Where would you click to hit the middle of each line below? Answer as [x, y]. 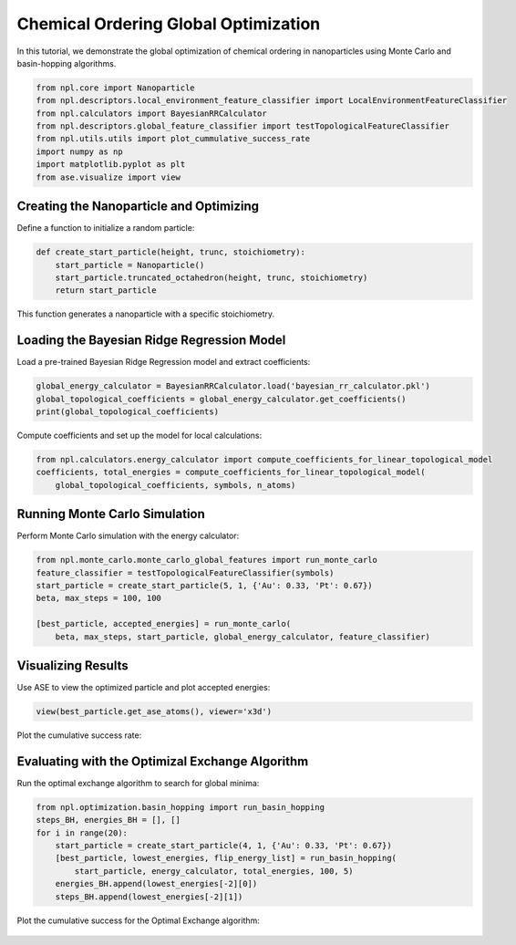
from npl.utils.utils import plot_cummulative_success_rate [173, 139]
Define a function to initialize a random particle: [106, 228]
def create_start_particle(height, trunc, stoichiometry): [170, 252]
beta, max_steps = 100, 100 [98, 598]
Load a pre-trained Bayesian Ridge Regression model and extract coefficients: [164, 362]
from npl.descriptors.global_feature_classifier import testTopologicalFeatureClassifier [243, 126]
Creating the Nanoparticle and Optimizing [138, 207]
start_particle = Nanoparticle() [130, 265]
